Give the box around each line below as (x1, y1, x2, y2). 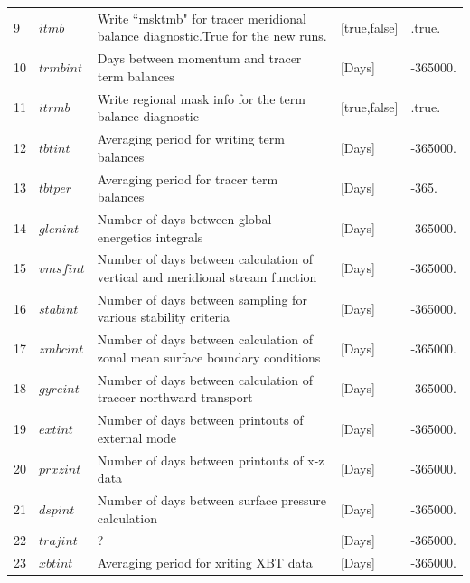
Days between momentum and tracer (97, 49, 302, 68)
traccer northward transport (97, 388, 253, 407)
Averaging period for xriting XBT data (97, 553, 313, 572)
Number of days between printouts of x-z (97, 450, 324, 469)
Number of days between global (97, 209, 272, 228)
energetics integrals (97, 227, 203, 246)
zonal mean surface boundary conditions (97, 347, 321, 366)
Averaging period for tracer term (97, 169, 278, 188)
